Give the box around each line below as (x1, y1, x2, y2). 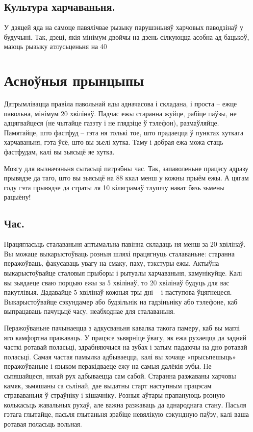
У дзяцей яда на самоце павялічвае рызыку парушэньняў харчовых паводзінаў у (4, 22, 244, 32)
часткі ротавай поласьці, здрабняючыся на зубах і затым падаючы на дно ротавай (4, 342, 248, 352)
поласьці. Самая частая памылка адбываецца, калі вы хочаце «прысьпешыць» (4, 351, 236, 361)
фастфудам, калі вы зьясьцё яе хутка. (4, 147, 115, 157)
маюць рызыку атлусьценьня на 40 (4, 41, 107, 51)
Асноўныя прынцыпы (4, 70, 144, 90)
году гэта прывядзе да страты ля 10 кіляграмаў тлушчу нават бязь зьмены (4, 182, 225, 192)
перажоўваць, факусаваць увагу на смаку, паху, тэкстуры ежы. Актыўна (4, 258, 219, 268)
